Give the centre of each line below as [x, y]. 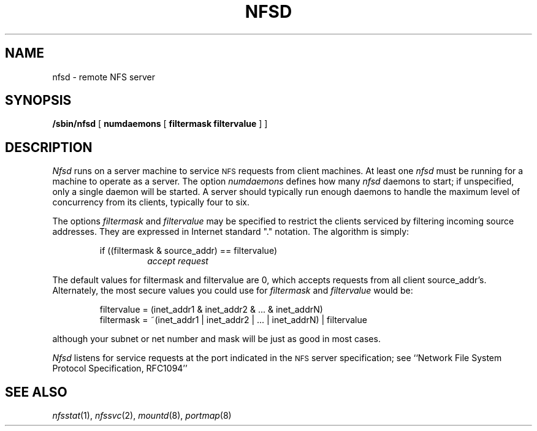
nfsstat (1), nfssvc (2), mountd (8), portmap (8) [142, 416]
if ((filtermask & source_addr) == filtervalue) [189, 251]
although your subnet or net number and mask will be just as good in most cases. [216, 339]
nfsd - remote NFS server [104, 77]
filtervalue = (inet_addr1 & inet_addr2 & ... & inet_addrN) [211, 310]
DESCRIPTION [49, 147]
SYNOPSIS [38, 101]
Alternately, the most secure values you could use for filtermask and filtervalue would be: [233, 291]
